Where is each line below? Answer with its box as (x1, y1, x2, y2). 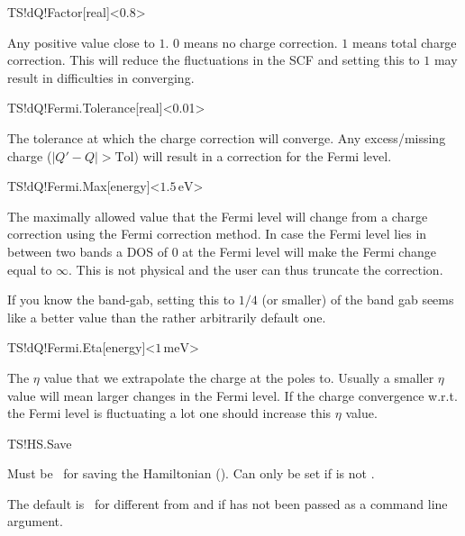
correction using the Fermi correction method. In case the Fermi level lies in (7, 224, 427, 243)
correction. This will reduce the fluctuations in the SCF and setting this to (7, 50, 420, 69)
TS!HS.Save (7, 433, 72, 452)
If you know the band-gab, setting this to (7, 290, 235, 309)
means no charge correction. (183, 32, 338, 51)
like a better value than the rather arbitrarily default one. (7, 307, 326, 326)
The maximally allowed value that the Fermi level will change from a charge (7, 206, 428, 225)
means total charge (351, 32, 457, 51)
